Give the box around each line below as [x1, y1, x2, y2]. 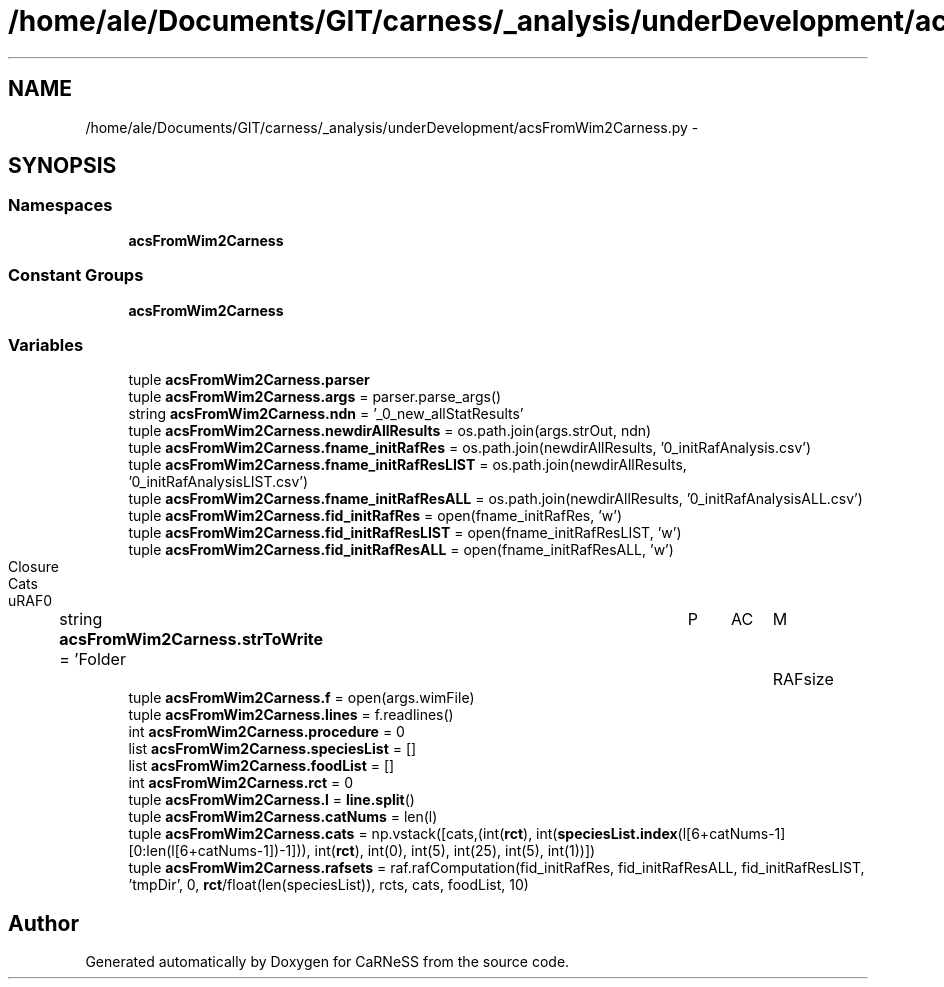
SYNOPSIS [8, 153, 117, 179]
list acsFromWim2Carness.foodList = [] [128, 757, 395, 775]
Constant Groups [8, 265, 144, 286]
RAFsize [772, 669, 834, 690]
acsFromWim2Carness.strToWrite [59, 629, 323, 650]
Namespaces [8, 195, 113, 216]
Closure [8, 558, 59, 576]
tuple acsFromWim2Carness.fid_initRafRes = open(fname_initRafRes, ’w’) [128, 507, 623, 525]
